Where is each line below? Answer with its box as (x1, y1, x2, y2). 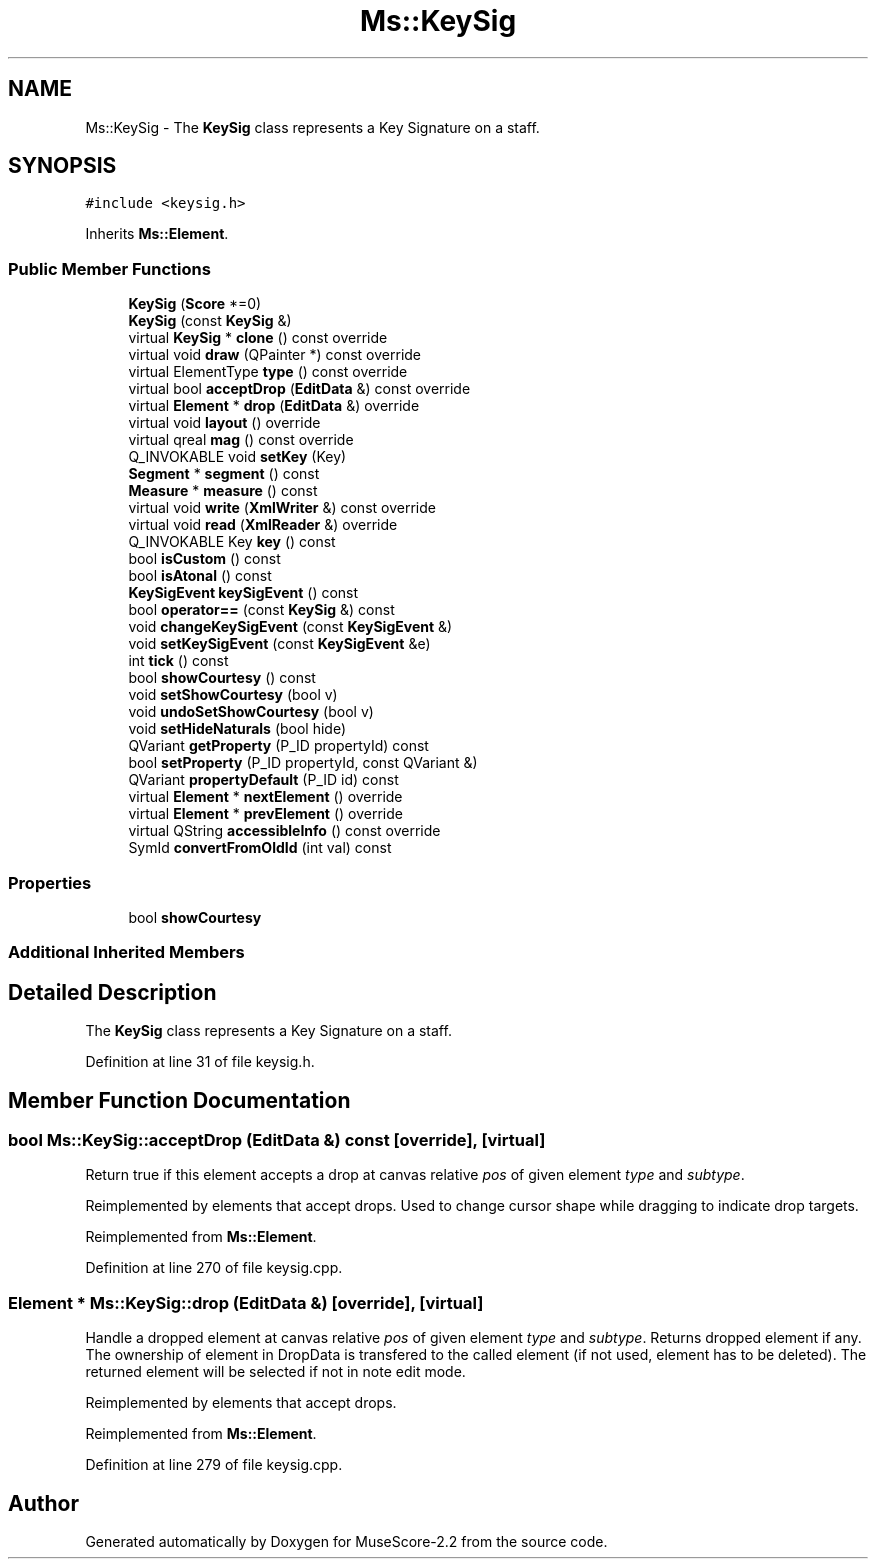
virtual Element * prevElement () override (128, 805, 403, 823)
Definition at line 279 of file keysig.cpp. (85, 1456, 343, 1474)
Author (8, 1490, 79, 1516)
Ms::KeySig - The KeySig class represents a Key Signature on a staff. (85, 118, 540, 136)
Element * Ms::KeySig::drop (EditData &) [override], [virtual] (8, 1292, 484, 1313)
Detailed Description (8, 979, 217, 1005)
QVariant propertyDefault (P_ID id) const (128, 771, 399, 789)
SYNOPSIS (8, 153, 117, 179)
